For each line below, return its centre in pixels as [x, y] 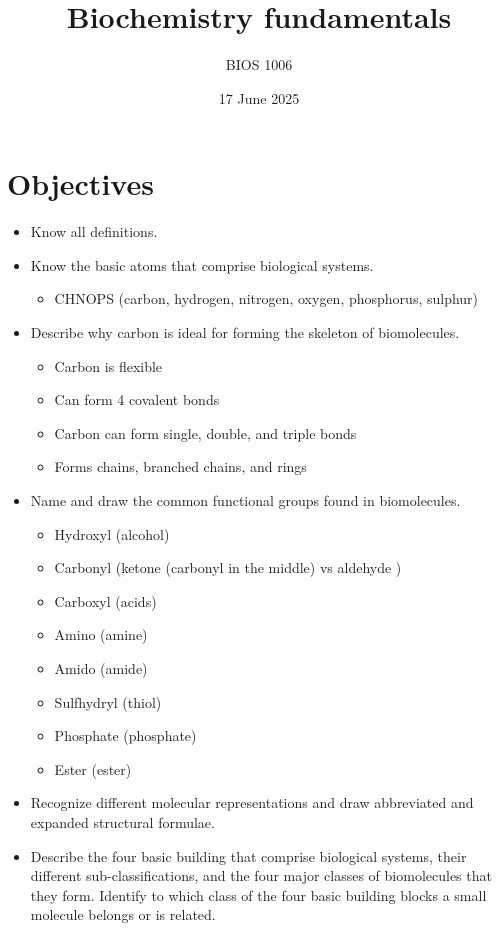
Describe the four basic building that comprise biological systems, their [248, 855]
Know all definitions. [94, 231]
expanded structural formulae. [122, 821]
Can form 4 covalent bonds [137, 399]
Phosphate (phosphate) [125, 735]
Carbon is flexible [108, 365]
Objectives [80, 183]
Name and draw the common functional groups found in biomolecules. [245, 500]
